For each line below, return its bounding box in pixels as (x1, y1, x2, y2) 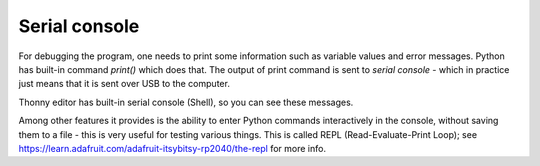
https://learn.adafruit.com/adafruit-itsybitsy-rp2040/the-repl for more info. (18, 142, 327, 154)
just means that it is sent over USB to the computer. (18, 78, 230, 90)
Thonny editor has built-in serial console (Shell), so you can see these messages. (18, 96, 354, 108)
